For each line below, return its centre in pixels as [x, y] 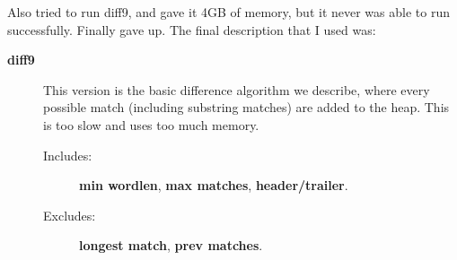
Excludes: [70, 215]
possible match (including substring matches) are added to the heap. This [246, 107]
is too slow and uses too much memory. [151, 124]
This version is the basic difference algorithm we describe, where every [237, 89]
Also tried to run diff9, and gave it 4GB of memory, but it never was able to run [228, 12]
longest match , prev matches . [171, 245]
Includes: [68, 155]
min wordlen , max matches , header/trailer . [214, 185]
